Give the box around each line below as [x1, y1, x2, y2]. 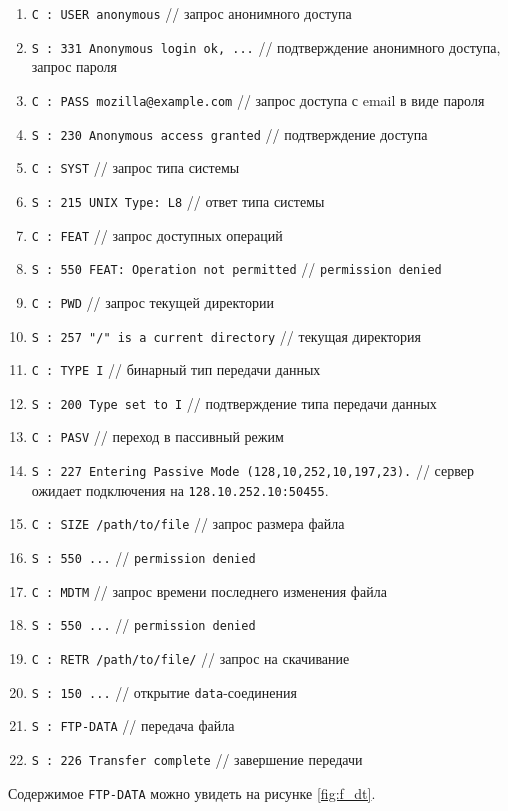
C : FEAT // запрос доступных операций [31, 224, 283, 245]
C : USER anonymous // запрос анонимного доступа [31, 3, 352, 23]
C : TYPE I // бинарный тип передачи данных [31, 359, 321, 380]
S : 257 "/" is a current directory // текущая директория [31, 325, 421, 346]
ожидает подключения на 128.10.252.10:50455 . [31, 479, 329, 500]
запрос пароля [31, 56, 118, 77]
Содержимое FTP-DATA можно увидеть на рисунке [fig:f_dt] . [8, 782, 376, 803]
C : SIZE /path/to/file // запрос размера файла [31, 513, 345, 534]
